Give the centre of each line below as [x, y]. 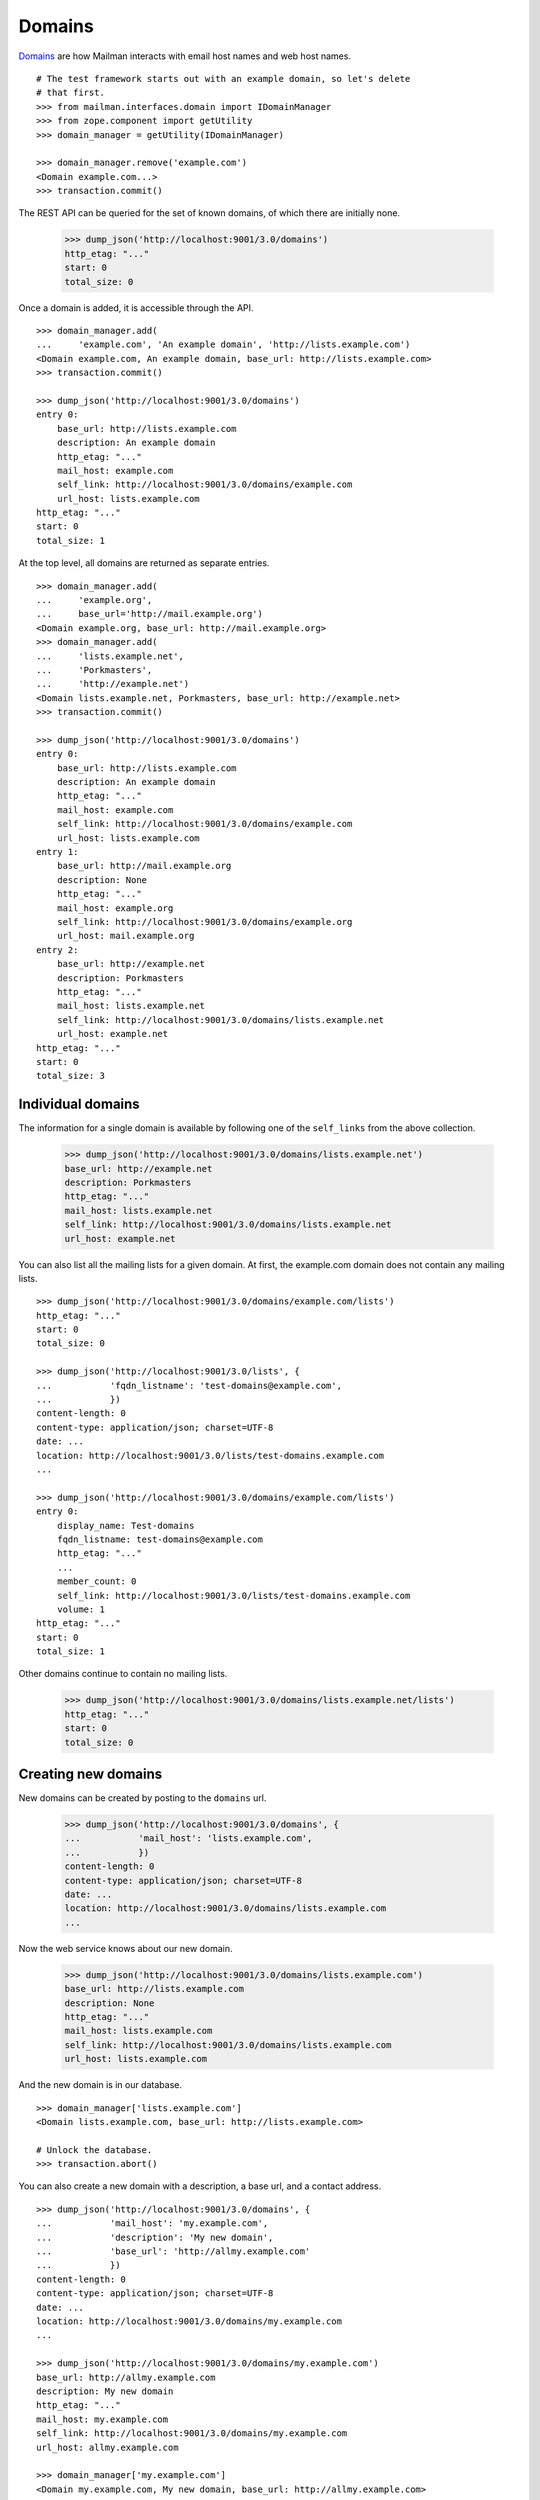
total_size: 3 [70, 1076]
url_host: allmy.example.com [107, 2447]
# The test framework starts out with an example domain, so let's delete [223, 78]
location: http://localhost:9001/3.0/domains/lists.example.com [225, 1908]
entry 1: [57, 852]
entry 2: [57, 949]
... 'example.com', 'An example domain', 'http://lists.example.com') [223, 344]
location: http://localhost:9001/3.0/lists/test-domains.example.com [210, 1455]
